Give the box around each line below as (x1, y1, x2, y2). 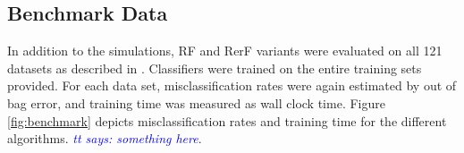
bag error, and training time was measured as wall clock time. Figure (7, 93, 385, 112)
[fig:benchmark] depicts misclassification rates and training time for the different (7, 111, 447, 130)
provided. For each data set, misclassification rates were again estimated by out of (7, 76, 457, 95)
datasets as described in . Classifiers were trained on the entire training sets (7, 58, 422, 77)
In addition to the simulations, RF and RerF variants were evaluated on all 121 (7, 41, 443, 60)
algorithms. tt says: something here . (7, 129, 202, 148)
